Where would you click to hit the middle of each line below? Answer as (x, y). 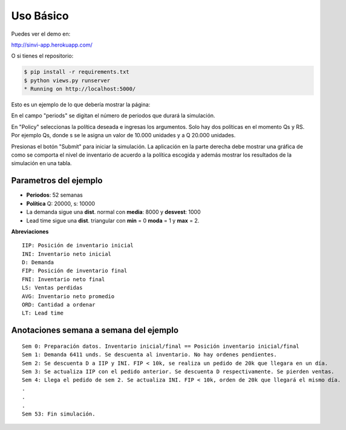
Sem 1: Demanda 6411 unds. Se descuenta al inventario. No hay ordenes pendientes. (150, 355)
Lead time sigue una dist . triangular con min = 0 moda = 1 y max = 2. (113, 220)
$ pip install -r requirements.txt (77, 72)
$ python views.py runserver (67, 80)
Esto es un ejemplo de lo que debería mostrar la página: (81, 105)
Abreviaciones (30, 231)
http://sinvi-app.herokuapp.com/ (52, 45)
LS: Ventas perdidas (52, 288)
